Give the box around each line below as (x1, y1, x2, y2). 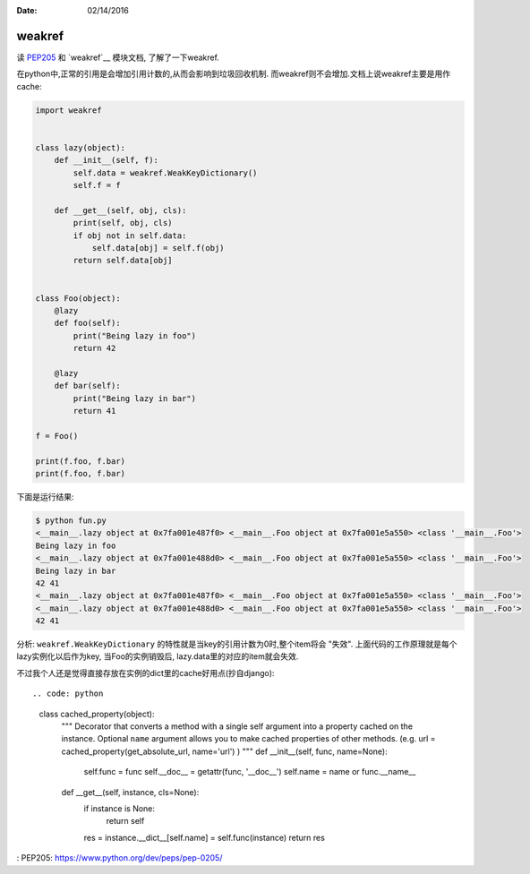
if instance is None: (83, 802, 156, 814)
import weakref (35, 105, 102, 116)
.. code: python (32, 689, 104, 698)
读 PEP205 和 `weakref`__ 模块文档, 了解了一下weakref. (16, 52, 219, 63)
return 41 (73, 406, 116, 416)
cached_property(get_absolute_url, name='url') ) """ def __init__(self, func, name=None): (61, 746, 389, 757)
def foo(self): (54, 318, 121, 329)
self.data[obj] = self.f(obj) (91, 243, 225, 253)
